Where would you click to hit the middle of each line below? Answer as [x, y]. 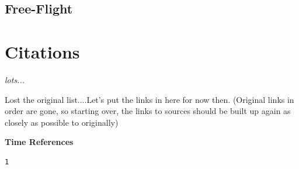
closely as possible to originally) [62, 122]
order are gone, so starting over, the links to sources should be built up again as [148, 111]
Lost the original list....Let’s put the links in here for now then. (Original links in [149, 99]
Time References [39, 142]
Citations [42, 51]
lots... [15, 79]
